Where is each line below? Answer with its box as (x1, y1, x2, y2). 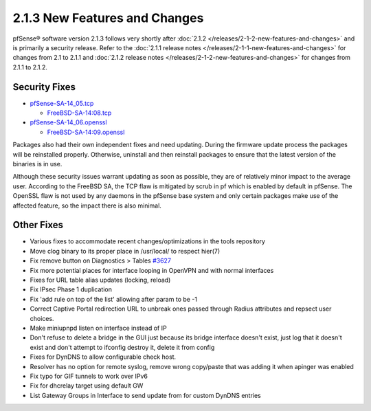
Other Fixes (12, 219, 64, 231)
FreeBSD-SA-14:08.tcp (47, 109, 112, 117)
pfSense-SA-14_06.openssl (30, 118, 107, 126)
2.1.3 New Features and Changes (12, 10, 204, 25)
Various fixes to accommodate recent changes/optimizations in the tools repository (30, 237, 266, 245)
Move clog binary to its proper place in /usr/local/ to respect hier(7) (30, 247, 221, 255)
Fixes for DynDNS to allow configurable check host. (30, 353, 177, 361)
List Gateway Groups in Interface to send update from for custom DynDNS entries (30, 391, 261, 399)
